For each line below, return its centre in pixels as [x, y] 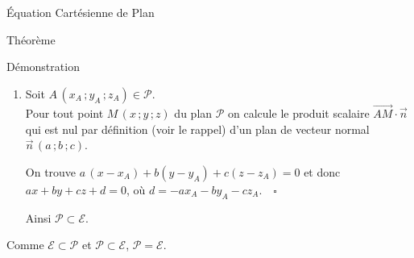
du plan [193, 113]
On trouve [51, 171]
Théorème [31, 39]
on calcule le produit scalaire [299, 113]
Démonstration [43, 67]
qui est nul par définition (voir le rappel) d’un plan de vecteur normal [197, 129]
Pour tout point [64, 113]
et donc [322, 171]
